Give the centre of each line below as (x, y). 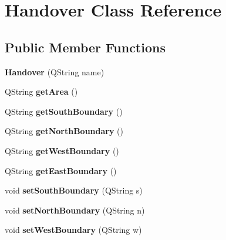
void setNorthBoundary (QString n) (75, 210)
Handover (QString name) (55, 71)
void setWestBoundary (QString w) (73, 230)
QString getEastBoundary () (61, 170)
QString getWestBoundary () (62, 150)
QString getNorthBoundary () (64, 131)
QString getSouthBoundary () (64, 111)
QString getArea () (41, 91)
